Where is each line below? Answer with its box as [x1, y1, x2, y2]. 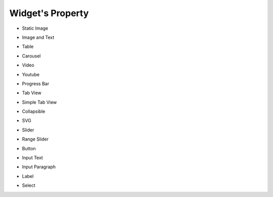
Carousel [22, 53, 41, 59]
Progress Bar [22, 81, 50, 87]
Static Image [22, 25, 49, 31]
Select [22, 182, 35, 188]
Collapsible [22, 108, 45, 114]
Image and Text [22, 34, 55, 40]
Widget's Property [9, 8, 89, 19]
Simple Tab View [22, 99, 57, 105]
